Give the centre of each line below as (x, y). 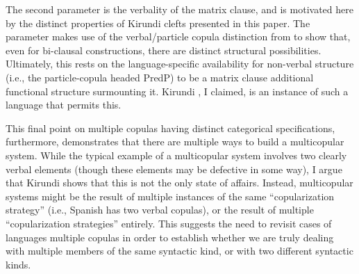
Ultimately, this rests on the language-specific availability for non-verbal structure (180, 64)
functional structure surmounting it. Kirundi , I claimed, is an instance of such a (177, 91)
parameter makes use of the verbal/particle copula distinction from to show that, (178, 37)
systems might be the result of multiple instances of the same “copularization (170, 196)
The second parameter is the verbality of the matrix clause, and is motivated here (179, 9)
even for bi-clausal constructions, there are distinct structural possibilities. (164, 50)
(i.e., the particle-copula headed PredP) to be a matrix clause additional (160, 77)
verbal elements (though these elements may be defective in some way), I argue (174, 169)
